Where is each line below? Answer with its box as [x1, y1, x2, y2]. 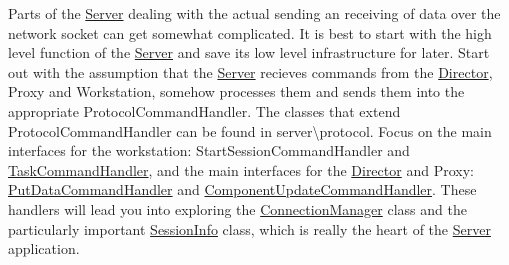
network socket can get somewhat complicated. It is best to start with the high [8, 22, 492, 43]
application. [8, 238, 80, 259]
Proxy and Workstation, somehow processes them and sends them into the [8, 81, 465, 102]
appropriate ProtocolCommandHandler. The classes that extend [8, 100, 401, 121]
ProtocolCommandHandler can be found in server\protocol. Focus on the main [8, 120, 492, 141]
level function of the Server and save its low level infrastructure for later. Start [8, 42, 490, 63]
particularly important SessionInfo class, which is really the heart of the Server [8, 218, 491, 239]
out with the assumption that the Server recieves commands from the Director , [8, 61, 493, 82]
